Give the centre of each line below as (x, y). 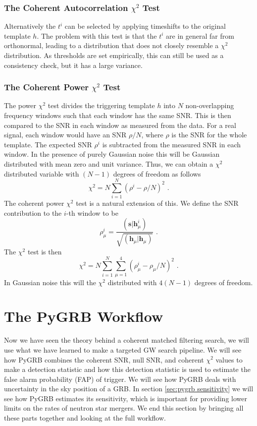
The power (20, 105)
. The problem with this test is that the (97, 35)
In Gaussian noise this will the (50, 282)
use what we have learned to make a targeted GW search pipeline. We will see (123, 349)
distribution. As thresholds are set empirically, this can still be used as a (114, 55)
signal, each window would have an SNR (65, 135)
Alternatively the (30, 26)
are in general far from (200, 35)
